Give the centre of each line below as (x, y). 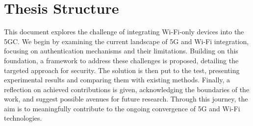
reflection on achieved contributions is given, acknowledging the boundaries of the (127, 89)
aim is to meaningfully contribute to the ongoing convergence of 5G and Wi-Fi (122, 108)
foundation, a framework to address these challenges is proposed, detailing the (121, 60)
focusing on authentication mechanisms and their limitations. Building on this (121, 51)
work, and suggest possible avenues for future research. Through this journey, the (126, 99)
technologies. (23, 118)
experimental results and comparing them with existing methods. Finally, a (117, 80)
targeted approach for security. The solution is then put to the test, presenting (122, 70)
